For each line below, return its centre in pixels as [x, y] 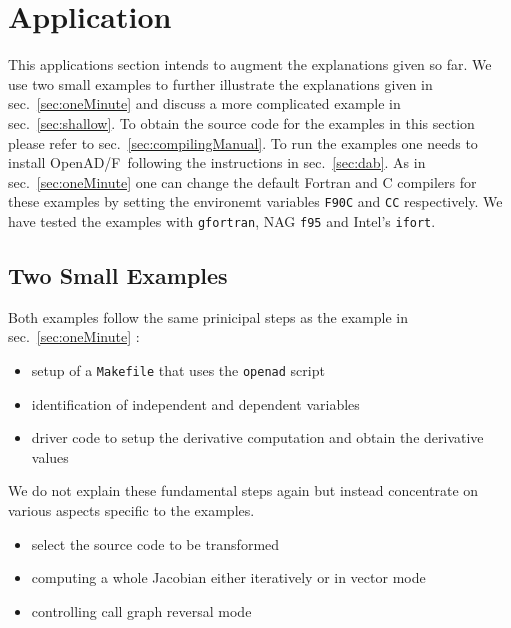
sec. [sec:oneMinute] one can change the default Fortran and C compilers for [242, 181]
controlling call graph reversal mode [141, 610]
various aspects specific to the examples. [131, 510]
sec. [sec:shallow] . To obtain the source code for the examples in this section [241, 122]
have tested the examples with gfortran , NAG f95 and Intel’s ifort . [222, 220]
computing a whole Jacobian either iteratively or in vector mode [228, 577]
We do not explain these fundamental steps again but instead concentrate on [243, 490]
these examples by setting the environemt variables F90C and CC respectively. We [255, 201]
